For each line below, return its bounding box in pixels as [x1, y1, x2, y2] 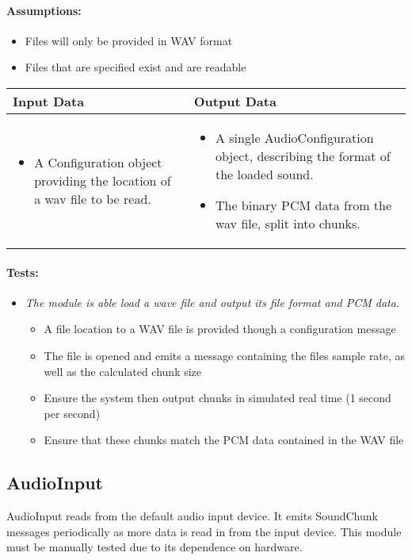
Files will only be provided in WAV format [25, 32, 233, 48]
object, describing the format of [215, 146, 391, 165]
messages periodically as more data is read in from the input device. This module [6, 523, 402, 539]
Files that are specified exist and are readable [25, 59, 246, 75]
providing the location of [34, 171, 171, 190]
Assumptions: [6, 2, 82, 18]
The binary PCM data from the [215, 195, 392, 214]
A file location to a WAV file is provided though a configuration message [44, 320, 396, 337]
